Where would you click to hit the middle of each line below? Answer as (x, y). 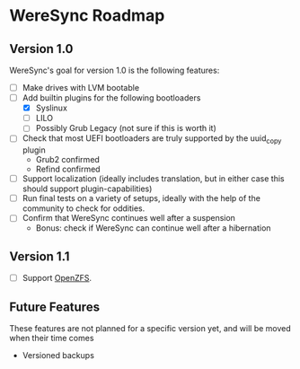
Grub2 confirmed (68, 160)
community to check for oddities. (84, 208)
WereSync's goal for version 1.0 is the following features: (115, 70)
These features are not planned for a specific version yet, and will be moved (150, 328)
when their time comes (52, 338)
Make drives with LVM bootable (81, 88)
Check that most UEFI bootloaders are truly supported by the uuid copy (152, 140)
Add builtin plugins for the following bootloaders (111, 98)
